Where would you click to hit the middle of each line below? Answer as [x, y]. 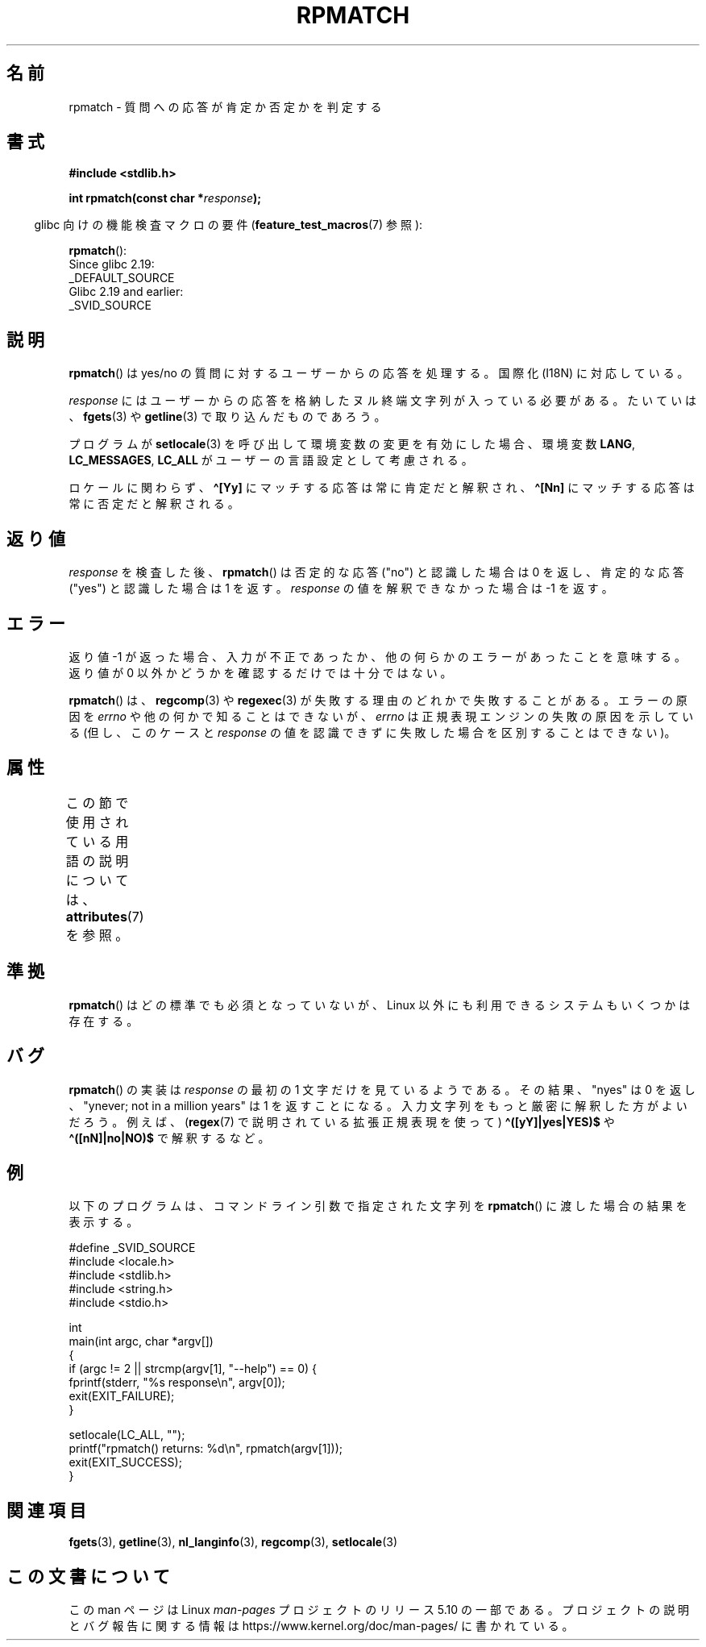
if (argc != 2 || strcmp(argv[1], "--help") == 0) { [193, 1369]
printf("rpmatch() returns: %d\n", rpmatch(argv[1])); [206, 1449]
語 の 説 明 [97, 861]
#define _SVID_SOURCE [132, 1248]
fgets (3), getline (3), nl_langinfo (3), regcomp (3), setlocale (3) [233, 1542]
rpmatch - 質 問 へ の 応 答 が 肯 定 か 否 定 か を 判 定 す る [225, 106]
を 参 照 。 [97, 935]
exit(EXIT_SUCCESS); [125, 1462]
